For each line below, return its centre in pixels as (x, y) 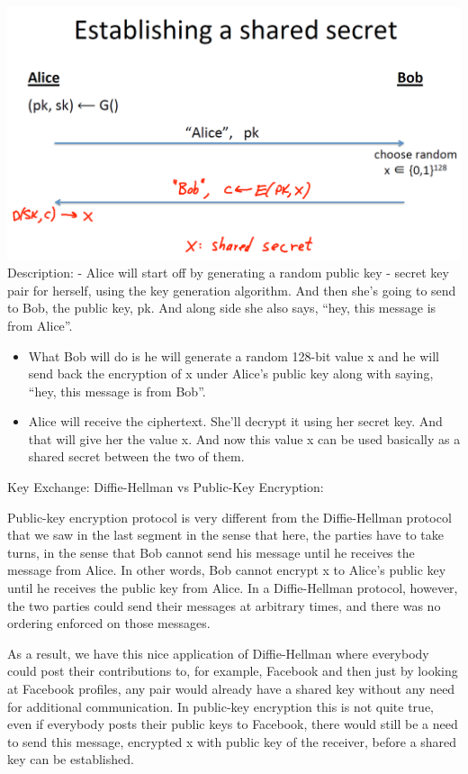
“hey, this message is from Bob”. (117, 391)
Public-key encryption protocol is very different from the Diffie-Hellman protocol (229, 517)
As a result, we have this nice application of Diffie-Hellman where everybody (218, 653)
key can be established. (71, 759)
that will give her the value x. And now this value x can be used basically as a (244, 438)
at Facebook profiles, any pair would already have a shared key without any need (231, 689)
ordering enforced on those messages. (109, 623)
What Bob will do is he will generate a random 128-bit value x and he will (234, 355)
